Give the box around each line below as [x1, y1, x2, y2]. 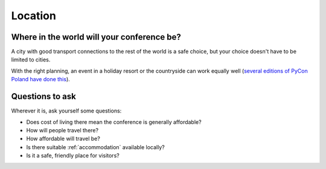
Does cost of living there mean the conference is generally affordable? [26, 118, 202, 126]
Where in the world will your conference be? [11, 32, 181, 42]
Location [11, 9, 57, 22]
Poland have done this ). [11, 76, 71, 83]
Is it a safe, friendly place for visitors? [26, 152, 120, 159]
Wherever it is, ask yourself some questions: [11, 107, 122, 114]
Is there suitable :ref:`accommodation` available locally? [26, 143, 165, 150]
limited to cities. [11, 56, 51, 63]
